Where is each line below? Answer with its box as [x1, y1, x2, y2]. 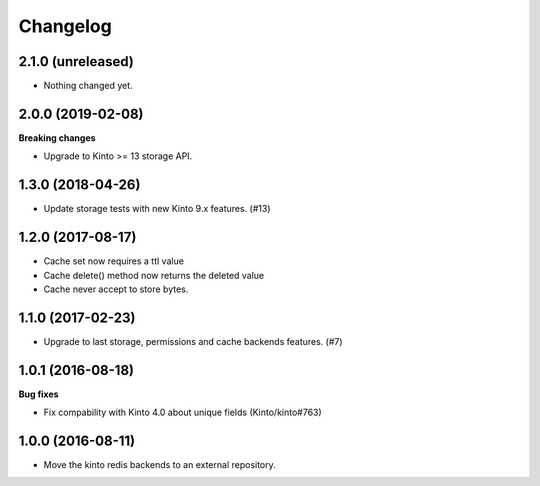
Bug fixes [18, 388, 59, 400]
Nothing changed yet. [43, 80, 134, 92]
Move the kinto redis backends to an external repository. [43, 459, 277, 471]
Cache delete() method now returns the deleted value [43, 269, 265, 281]
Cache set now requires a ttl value [43, 255, 185, 267]
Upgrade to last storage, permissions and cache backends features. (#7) [43, 335, 344, 347]
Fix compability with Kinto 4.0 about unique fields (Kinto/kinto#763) [43, 406, 322, 419]
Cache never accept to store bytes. [43, 283, 189, 295]
